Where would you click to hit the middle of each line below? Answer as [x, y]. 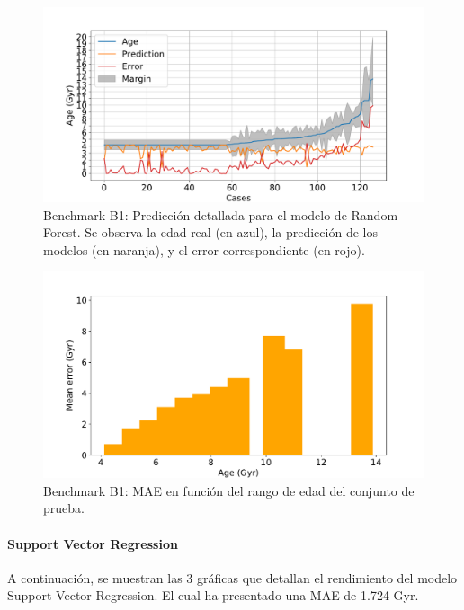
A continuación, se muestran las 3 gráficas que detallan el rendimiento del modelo [232, 577]
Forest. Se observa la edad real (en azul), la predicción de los [210, 232]
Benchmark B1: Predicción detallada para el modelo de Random [221, 214]
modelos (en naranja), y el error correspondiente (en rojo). [204, 249]
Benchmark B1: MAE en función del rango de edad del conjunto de [229, 490]
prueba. [64, 508]
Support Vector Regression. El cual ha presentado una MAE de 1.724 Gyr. [213, 595]
